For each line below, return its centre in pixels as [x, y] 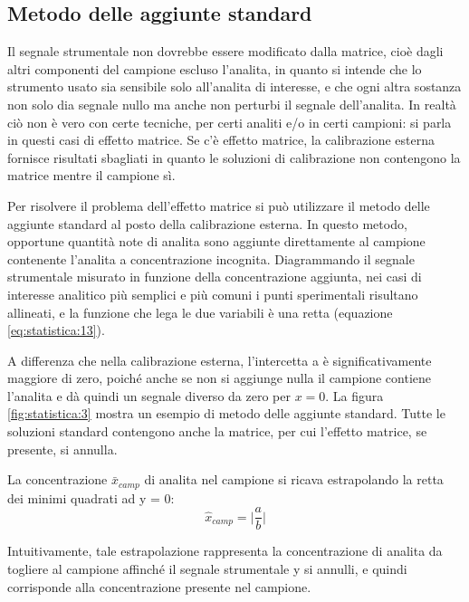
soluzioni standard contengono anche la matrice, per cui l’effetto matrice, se [217, 431]
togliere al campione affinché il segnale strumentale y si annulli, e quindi [207, 568]
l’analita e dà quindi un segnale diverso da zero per [149, 395]
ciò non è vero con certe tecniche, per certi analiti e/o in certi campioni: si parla [230, 122]
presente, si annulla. [62, 449]
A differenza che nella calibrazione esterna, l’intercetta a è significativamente [220, 360]
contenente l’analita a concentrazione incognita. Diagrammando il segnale [211, 258]
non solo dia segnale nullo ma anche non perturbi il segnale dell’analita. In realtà [232, 104]
